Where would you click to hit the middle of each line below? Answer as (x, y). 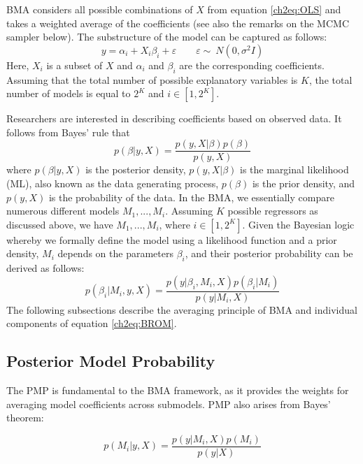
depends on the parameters (115, 253)
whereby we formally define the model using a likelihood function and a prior (172, 239)
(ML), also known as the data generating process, (113, 183)
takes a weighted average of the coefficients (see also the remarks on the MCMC (178, 23)
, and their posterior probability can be (269, 253)
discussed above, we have (60, 224)
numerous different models (63, 211)
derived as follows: (45, 268)
